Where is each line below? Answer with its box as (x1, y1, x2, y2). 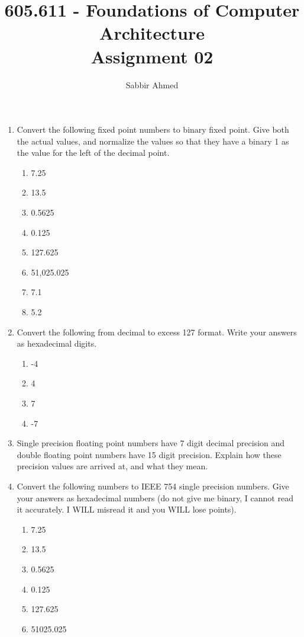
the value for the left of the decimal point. (17, 146, 170, 159)
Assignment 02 (90, 44, 214, 68)
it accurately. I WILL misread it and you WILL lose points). (17, 503, 237, 516)
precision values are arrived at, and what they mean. (17, 460, 208, 472)
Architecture (99, 21, 205, 45)
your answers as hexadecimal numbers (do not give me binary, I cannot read (17, 491, 293, 504)
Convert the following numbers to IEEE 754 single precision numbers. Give (17, 479, 289, 492)
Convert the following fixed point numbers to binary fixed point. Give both (17, 123, 289, 136)
